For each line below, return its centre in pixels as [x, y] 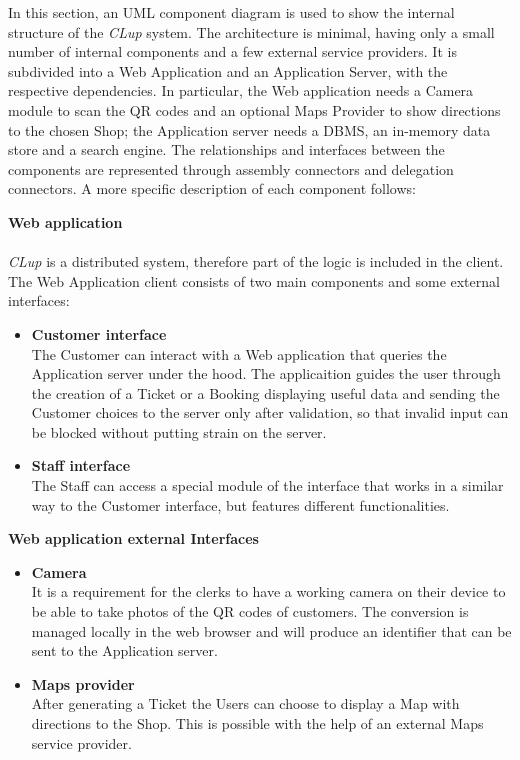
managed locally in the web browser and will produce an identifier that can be [271, 630]
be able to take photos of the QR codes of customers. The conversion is [250, 611]
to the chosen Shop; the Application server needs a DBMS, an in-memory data [249, 129]
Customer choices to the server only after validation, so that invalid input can [270, 412]
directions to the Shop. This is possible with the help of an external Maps [257, 723]
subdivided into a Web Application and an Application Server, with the [228, 70]
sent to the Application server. [124, 650]
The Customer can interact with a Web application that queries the [239, 353]
